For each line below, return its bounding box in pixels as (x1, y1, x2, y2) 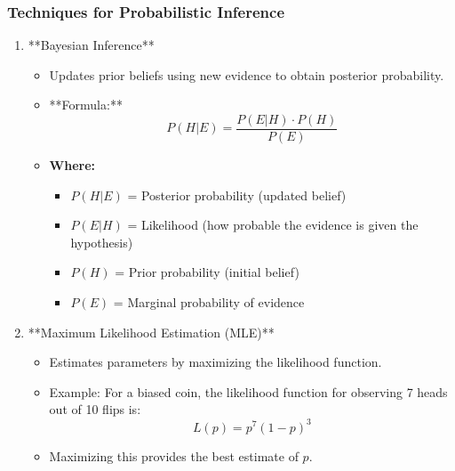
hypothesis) (70, 232, 133, 251)
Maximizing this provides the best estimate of (49, 446, 299, 465)
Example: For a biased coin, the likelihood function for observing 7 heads (49, 382, 448, 401)
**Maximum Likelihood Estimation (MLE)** (28, 322, 275, 341)
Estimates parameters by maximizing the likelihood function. (49, 353, 382, 371)
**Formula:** (49, 95, 123, 114)
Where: (49, 156, 96, 175)
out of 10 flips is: (49, 400, 141, 418)
